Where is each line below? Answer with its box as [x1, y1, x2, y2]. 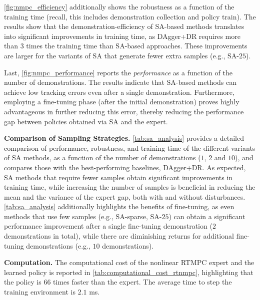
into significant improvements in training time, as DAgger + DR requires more [4, 30, 240, 41]
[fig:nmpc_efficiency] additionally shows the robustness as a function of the [4, 1, 234, 11]
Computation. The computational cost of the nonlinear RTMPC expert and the [4, 257, 254, 268]
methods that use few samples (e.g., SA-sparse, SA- [4, 211, 162, 221]
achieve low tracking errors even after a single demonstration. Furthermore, [4, 86, 234, 97]
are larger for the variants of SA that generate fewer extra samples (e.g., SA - [4, 50, 239, 60]
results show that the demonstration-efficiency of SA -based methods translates [4, 21, 244, 31]
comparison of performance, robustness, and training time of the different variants [4, 142, 255, 153]
